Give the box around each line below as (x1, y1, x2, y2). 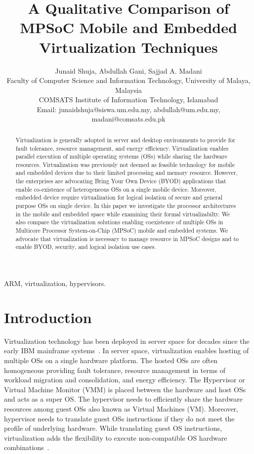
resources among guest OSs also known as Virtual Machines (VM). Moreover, (4, 403, 238, 413)
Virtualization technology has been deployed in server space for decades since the (4, 335, 250, 346)
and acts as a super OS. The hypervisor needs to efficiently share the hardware (4, 394, 243, 404)
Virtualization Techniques (39, 37, 218, 57)
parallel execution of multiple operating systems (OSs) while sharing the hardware (15, 152, 227, 161)
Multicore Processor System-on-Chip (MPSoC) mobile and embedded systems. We (15, 226, 228, 235)
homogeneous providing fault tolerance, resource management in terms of (4, 365, 226, 375)
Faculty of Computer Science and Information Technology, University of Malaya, (6, 75, 251, 85)
